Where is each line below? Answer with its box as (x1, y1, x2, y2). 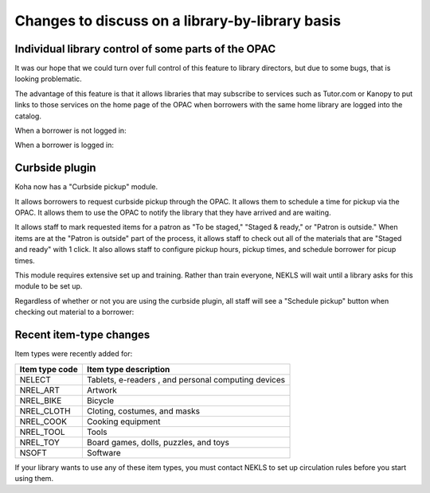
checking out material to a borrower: (14, 307, 135, 317)
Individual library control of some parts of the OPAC (14, 42, 276, 56)
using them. (14, 473, 54, 483)
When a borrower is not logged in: (14, 126, 127, 135)
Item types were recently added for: (14, 349, 133, 359)
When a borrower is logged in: (14, 140, 115, 150)
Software (86, 447, 121, 458)
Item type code (19, 363, 79, 375)
